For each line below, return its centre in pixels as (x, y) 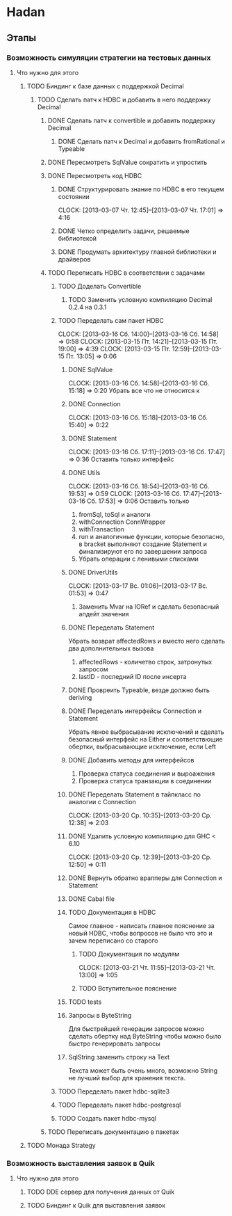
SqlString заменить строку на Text (119, 1057)
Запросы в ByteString (100, 1015)
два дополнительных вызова (111, 648)
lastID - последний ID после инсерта (133, 676)
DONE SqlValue (91, 369)
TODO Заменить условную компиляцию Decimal (140, 299)
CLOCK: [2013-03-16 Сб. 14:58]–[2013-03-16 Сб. (139, 383)
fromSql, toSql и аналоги (115, 514)
